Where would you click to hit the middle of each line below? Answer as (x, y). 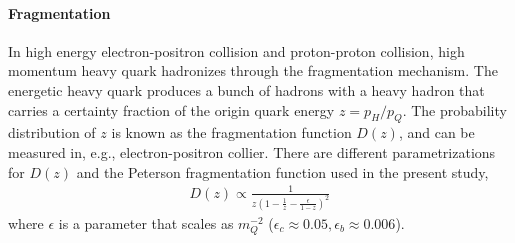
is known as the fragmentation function (231, 132)
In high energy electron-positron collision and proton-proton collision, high (236, 50)
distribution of (52, 132)
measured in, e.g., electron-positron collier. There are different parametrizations (252, 151)
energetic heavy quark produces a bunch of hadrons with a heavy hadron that (246, 89)
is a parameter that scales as (146, 222)
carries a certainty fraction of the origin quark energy (171, 109)
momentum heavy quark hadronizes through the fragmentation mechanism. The (253, 70)
